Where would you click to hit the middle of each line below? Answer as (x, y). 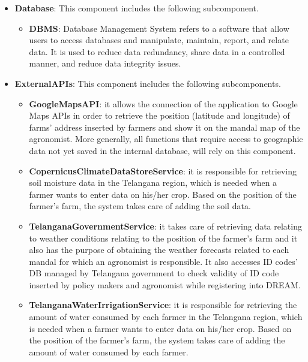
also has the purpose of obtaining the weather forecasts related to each (159, 250)
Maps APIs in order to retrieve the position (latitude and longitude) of (159, 115)
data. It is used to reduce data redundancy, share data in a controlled (157, 51)
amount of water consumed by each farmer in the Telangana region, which (166, 317)
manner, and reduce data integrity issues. (105, 63)
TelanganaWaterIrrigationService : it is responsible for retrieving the (163, 305)
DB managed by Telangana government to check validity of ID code (154, 273)
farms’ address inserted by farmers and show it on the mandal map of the (165, 127)
